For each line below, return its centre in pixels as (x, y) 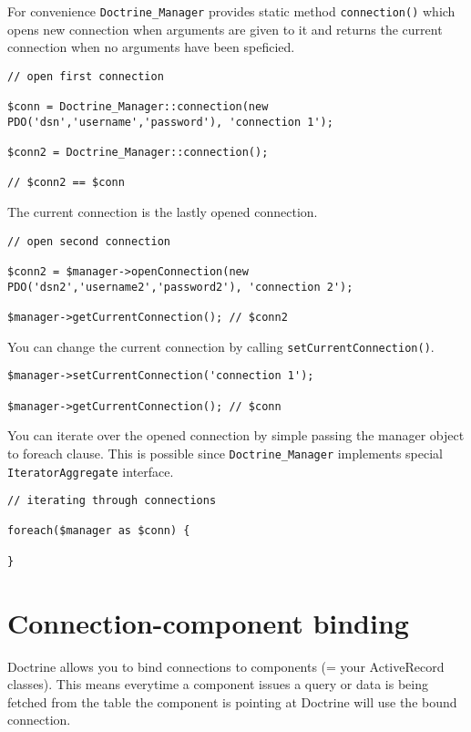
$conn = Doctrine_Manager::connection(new (138, 107)
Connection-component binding (208, 622)
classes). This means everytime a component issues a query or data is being (218, 684)
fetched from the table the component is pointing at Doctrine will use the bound (232, 701)
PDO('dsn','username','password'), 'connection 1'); (170, 122)
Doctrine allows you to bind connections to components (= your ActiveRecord (226, 666)
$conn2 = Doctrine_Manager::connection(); (138, 153)
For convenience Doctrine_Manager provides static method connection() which (231, 11)
